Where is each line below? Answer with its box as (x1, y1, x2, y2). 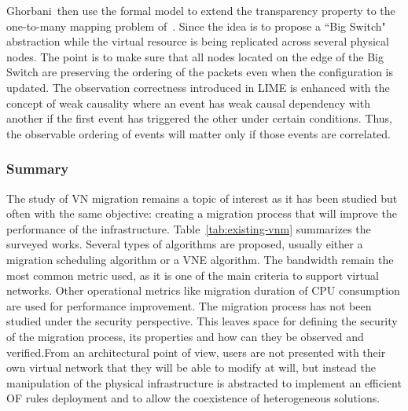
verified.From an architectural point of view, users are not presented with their (6, 343, 386, 360)
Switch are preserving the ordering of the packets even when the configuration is (6, 64, 394, 80)
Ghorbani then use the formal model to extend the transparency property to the (6, 2, 395, 18)
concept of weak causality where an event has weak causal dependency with (6, 94, 370, 111)
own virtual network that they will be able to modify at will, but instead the (6, 359, 376, 376)
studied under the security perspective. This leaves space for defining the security (6, 313, 398, 329)
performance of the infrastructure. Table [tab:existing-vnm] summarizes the (6, 220, 371, 237)
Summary (6, 159, 69, 178)
